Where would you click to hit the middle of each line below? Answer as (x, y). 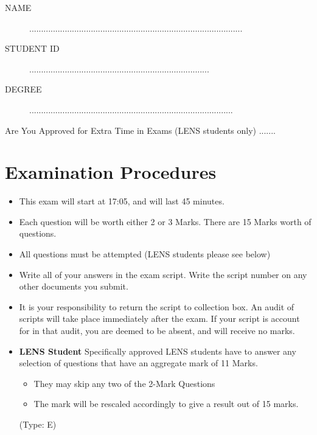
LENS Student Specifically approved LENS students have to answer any (158, 351)
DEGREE (23, 89)
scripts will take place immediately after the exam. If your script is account (159, 318)
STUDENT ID (32, 48)
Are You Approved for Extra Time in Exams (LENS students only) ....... (140, 130)
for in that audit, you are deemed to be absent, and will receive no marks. (157, 331)
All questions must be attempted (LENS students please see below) (145, 254)
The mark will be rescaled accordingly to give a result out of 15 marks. (166, 404)
